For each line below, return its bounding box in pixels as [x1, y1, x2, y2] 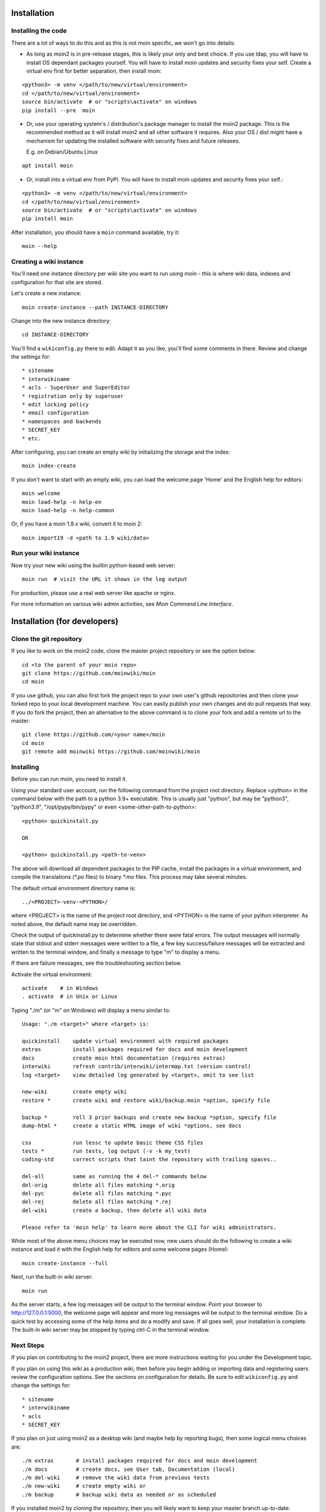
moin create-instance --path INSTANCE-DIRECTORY [22, 304, 168, 311]
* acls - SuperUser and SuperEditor [22, 384, 130, 391]
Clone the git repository [11, 634, 83, 643]
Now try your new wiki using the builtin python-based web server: [11, 561, 176, 569]
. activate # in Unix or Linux [22, 993, 118, 1000]
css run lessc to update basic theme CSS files [22, 1139, 203, 1146]
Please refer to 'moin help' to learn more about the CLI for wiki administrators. [22, 1224, 277, 1231]
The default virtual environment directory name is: [11, 884, 136, 891]
